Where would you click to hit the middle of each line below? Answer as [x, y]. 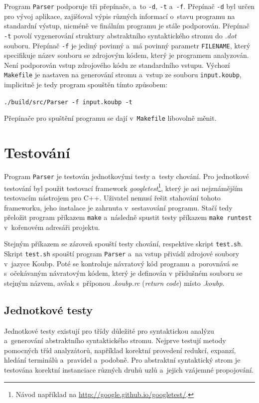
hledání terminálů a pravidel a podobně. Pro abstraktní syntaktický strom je [122, 360]
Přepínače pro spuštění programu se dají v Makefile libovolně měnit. [110, 118]
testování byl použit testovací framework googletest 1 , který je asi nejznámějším [124, 187]
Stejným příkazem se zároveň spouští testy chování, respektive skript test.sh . [124, 244]
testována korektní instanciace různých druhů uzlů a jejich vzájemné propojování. [129, 370]
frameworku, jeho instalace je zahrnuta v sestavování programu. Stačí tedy [118, 207]
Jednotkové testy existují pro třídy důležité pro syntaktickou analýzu [109, 330]
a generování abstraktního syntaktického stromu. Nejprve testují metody [115, 340]
